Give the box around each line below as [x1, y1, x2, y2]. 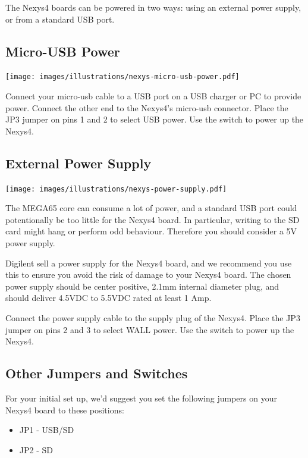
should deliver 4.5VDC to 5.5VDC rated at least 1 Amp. [5, 291, 212, 304]
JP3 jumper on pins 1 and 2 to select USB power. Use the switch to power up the [5, 113, 304, 126]
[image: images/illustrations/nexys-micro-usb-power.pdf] [5, 73, 240, 81]
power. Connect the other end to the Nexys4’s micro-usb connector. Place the [5, 101, 288, 114]
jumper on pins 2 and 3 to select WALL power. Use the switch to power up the [5, 323, 294, 335]
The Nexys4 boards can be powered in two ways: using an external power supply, [5, 1, 301, 13]
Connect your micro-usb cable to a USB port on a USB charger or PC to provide [5, 90, 301, 102]
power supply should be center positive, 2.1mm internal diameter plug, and [5, 280, 279, 292]
